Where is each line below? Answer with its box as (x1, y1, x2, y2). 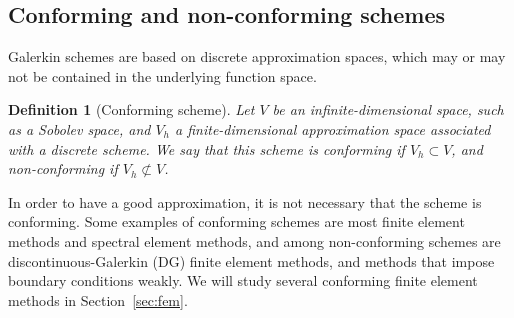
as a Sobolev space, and (8, 118, 151, 139)
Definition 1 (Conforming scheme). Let (8, 99, 255, 120)
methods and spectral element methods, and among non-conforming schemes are (8, 230, 501, 251)
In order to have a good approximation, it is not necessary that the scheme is (8, 191, 482, 212)
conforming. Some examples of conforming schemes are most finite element (8, 211, 465, 232)
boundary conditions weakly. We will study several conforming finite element (8, 270, 478, 291)
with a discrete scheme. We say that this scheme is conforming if (8, 138, 405, 159)
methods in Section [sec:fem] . (8, 289, 188, 310)
